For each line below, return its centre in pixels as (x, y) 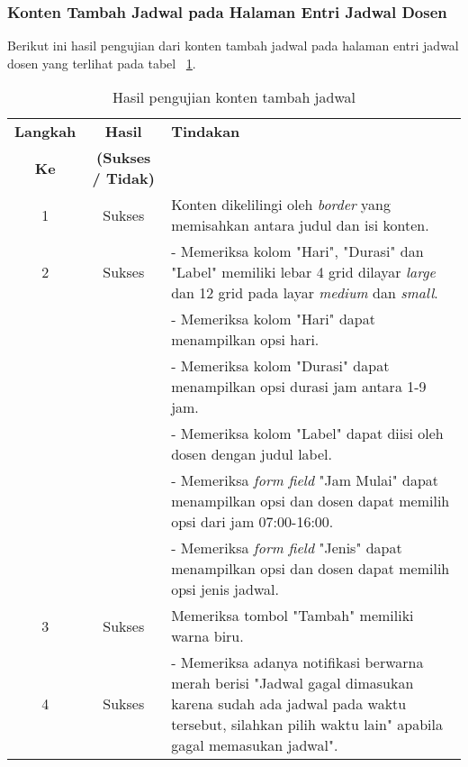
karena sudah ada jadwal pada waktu (289, 704)
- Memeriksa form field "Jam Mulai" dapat (305, 480)
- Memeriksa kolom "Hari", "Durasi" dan (297, 251)
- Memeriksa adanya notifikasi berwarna (297, 662)
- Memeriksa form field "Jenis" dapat (287, 548)
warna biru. (207, 636)
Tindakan (206, 132)
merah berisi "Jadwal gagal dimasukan (292, 683)
